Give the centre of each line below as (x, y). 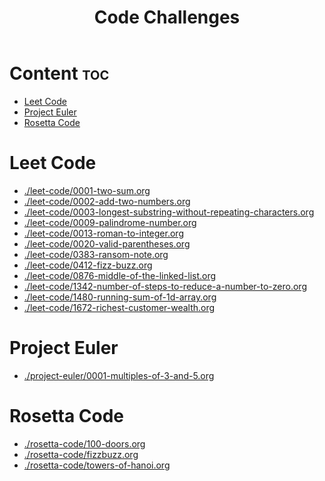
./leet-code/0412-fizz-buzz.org (88, 265)
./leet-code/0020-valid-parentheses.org (107, 243)
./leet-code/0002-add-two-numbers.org (107, 201)
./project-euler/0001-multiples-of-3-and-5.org (119, 375)
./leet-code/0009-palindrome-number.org (110, 222)
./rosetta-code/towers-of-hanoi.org (97, 465)
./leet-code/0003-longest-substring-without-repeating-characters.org (169, 212)
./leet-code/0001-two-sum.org (87, 190)
